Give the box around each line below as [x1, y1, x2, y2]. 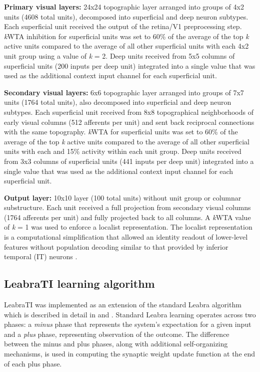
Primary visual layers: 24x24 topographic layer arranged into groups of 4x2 [4, 2, 244, 12]
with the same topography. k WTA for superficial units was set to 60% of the [4, 126, 238, 137]
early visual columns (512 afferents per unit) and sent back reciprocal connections [4, 116, 254, 127]
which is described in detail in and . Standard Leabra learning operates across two [4, 309, 256, 319]
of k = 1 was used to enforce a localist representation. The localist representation [4, 222, 252, 232]
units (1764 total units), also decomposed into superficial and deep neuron [4, 97, 231, 107]
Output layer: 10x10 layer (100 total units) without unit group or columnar [4, 192, 241, 203]
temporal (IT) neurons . [4, 251, 77, 262]
